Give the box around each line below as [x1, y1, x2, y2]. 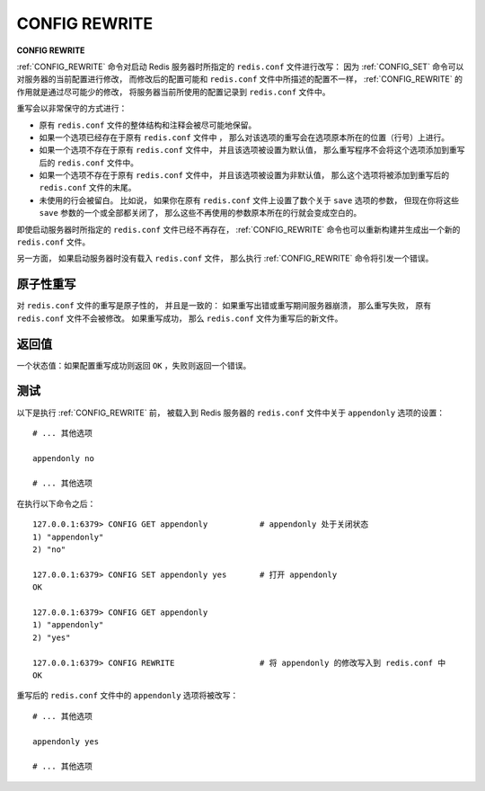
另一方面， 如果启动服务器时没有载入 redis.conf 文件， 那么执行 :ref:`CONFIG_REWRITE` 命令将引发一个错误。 [16, 253, 434, 264]
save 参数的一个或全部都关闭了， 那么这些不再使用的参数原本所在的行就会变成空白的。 [39, 208, 362, 218]
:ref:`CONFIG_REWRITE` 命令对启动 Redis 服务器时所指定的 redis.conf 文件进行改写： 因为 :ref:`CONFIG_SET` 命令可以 [16, 61, 464, 72]
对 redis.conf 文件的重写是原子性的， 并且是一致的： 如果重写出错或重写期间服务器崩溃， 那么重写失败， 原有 [16, 300, 431, 311]
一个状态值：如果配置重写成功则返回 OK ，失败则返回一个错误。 [16, 360, 251, 370]
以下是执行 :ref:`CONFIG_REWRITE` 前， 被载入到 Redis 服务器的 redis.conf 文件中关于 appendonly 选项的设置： [16, 407, 445, 418]
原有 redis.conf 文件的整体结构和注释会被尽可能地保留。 [39, 120, 257, 130]
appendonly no [32, 453, 94, 463]
